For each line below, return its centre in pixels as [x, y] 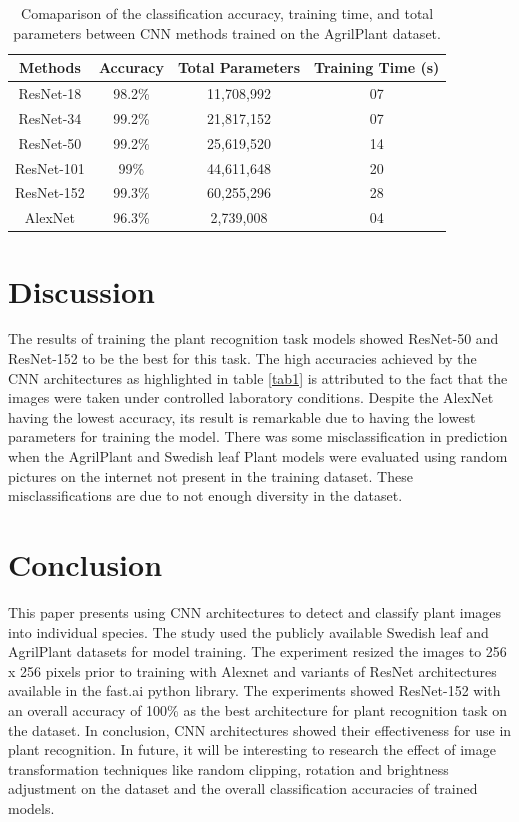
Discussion [81, 290]
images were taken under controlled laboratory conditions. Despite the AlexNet [251, 397]
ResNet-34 [50, 117]
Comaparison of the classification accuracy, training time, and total [227, 13]
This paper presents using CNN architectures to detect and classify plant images [255, 611]
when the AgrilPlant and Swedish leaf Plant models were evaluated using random [258, 456]
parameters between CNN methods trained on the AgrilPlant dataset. [227, 32]
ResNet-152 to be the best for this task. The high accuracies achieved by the [242, 358]
